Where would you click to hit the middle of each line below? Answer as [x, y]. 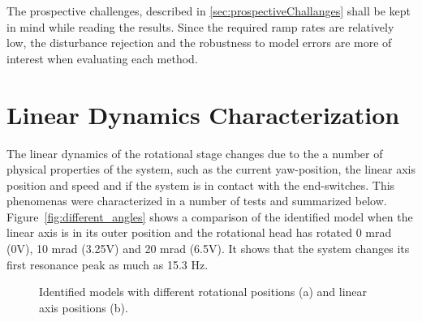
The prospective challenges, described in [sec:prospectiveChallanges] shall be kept [209, 11]
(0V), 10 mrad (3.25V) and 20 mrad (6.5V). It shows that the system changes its [208, 249]
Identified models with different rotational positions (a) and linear [203, 292]
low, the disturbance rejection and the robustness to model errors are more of [199, 43]
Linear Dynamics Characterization [203, 114]
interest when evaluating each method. [102, 58]
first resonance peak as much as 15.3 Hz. [108, 264]
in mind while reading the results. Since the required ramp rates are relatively [200, 26]
